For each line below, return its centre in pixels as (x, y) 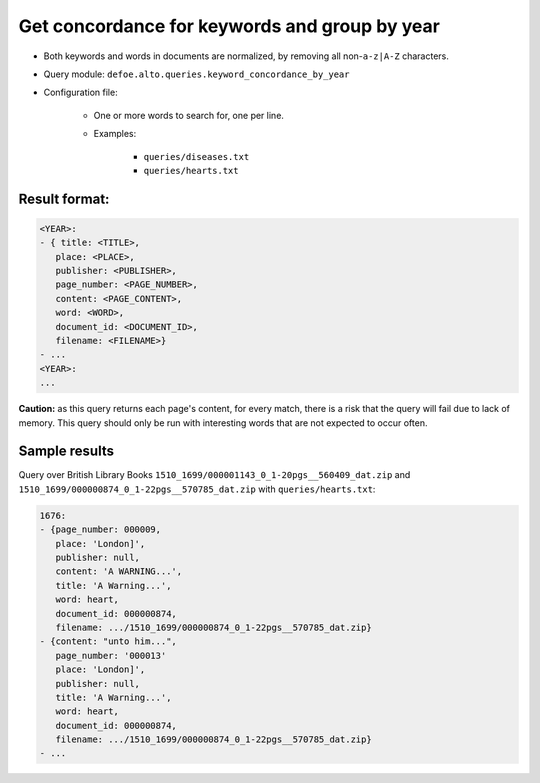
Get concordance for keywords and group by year (229, 26)
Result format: (64, 198)
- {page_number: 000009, (100, 529)
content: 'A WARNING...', (119, 571)
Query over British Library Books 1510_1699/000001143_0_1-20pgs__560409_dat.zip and (214, 475)
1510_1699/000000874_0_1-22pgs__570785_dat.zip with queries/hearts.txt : (197, 489)
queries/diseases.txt (196, 156)
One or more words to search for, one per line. (189, 115)
